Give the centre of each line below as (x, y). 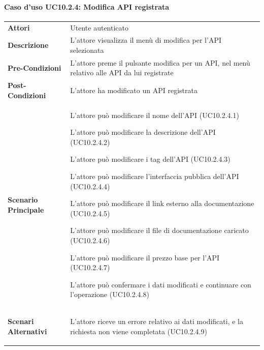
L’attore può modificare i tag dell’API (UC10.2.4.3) (150, 159)
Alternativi (27, 331)
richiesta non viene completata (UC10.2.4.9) (139, 331)
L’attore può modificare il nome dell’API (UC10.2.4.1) (155, 115)
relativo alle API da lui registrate (122, 72)
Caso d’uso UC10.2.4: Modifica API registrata (87, 6)
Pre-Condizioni (35, 67)
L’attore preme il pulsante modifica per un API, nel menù (160, 62)
